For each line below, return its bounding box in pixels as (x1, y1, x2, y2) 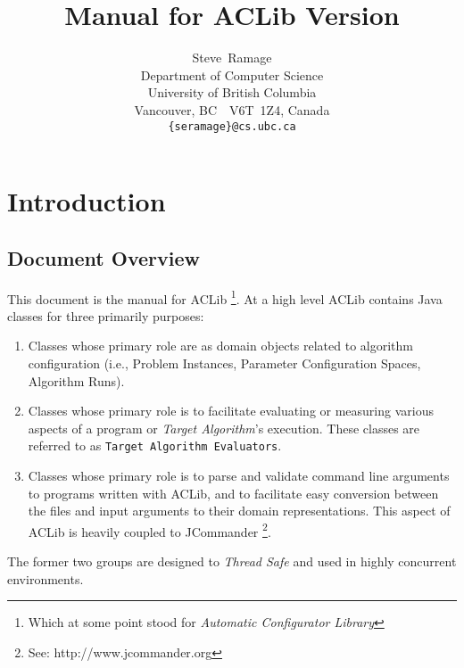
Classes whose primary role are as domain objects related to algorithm (28, 336, 413, 355)
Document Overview (7, 243, 200, 271)
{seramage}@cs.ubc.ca (168, 120, 296, 133)
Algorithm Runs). (28, 371, 125, 390)
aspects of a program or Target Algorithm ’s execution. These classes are (28, 418, 420, 437)
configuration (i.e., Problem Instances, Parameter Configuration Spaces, (28, 353, 421, 372)
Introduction (7, 183, 166, 219)
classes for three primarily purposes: (7, 306, 204, 325)
